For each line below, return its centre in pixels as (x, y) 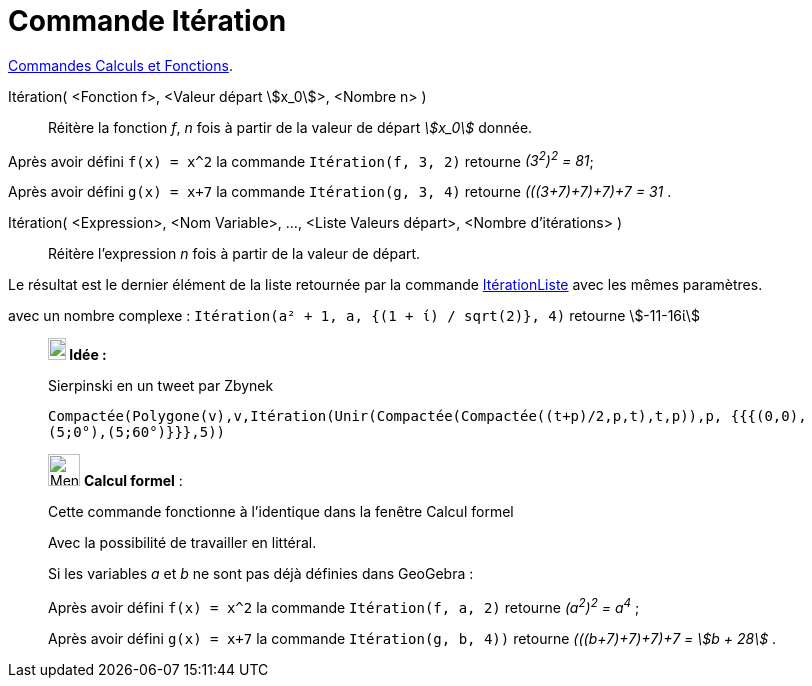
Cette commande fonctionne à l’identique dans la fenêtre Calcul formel (281, 512)
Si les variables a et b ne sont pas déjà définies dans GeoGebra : (261, 574)
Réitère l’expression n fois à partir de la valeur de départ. (234, 254)
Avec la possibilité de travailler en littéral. (182, 543)
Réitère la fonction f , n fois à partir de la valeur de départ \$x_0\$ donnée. (290, 127)
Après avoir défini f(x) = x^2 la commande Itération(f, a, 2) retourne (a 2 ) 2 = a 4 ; (344, 606)
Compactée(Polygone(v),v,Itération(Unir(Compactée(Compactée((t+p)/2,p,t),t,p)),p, (385, 416)
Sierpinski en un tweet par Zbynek (161, 386)
